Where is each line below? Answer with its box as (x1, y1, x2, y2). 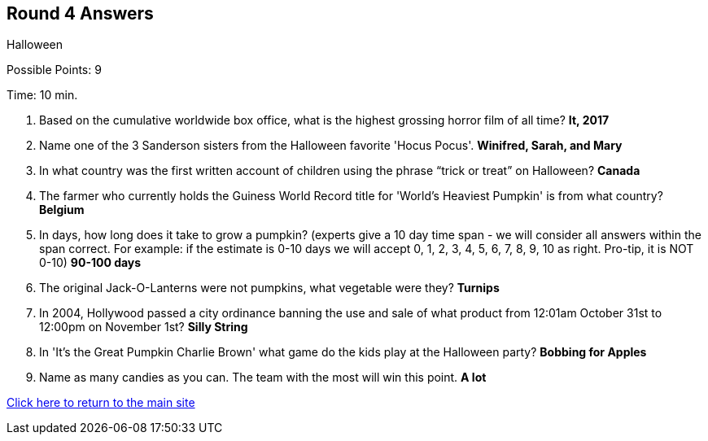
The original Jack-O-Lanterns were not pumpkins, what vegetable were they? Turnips (39, 281, 500, 295)
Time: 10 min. (7, 88, 78, 103)
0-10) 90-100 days (39, 255, 142, 270)
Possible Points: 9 (7, 63, 102, 77)
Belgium (39, 203, 85, 217)
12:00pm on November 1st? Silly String (39, 320, 248, 334)
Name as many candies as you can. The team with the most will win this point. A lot (39, 370, 487, 385)
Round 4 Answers (7, 3, 154, 24)
